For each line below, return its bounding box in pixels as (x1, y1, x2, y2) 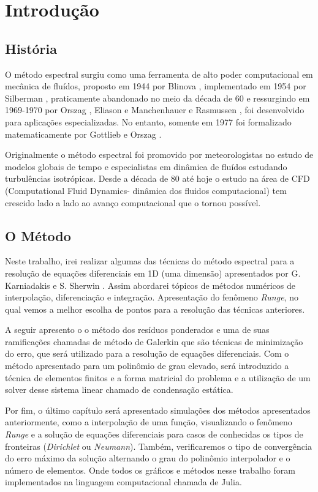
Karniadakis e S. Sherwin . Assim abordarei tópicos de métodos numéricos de (5, 278, 295, 291)
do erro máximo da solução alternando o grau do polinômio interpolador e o (5, 452, 290, 464)
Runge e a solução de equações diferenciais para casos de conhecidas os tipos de (5, 428, 303, 441)
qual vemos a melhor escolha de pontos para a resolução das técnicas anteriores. (5, 302, 305, 315)
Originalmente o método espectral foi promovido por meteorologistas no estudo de (5, 148, 314, 161)
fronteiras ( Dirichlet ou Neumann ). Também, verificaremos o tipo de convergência (5, 439, 312, 452)
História (5, 39, 57, 58)
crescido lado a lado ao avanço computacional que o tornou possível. (5, 196, 261, 209)
